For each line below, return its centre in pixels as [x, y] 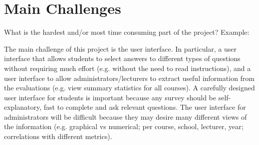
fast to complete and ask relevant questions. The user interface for [145, 107]
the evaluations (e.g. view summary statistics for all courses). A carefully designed [129, 88]
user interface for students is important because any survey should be [110, 97]
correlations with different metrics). [58, 136]
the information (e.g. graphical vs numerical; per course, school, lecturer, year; [124, 126]
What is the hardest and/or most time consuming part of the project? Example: [127, 32]
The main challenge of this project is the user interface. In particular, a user [121, 48]
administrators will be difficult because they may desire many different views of [126, 116]
